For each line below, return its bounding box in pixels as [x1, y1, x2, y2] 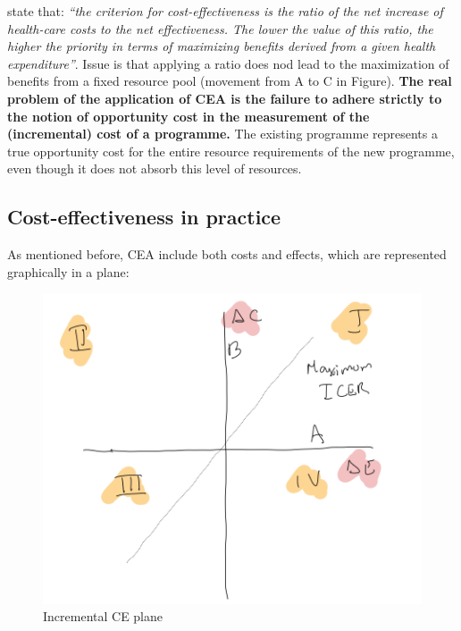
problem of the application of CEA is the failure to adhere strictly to [7, 88, 442, 107]
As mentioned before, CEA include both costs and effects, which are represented [7, 245, 447, 264]
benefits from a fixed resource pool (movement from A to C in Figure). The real [7, 72, 452, 90]
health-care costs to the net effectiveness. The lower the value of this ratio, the [7, 19, 433, 38]
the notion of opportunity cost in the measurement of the [7, 106, 370, 125]
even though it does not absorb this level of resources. [7, 159, 302, 178]
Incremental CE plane [43, 607, 163, 626]
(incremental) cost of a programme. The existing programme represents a [7, 124, 438, 143]
